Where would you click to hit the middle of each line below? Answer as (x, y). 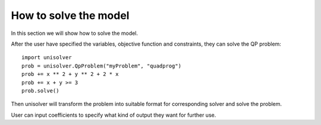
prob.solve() (40, 91)
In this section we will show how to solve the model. (75, 33)
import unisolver (47, 57)
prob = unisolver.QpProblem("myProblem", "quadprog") (101, 66)
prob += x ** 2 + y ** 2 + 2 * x (70, 74)
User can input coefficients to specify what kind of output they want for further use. (114, 115)
